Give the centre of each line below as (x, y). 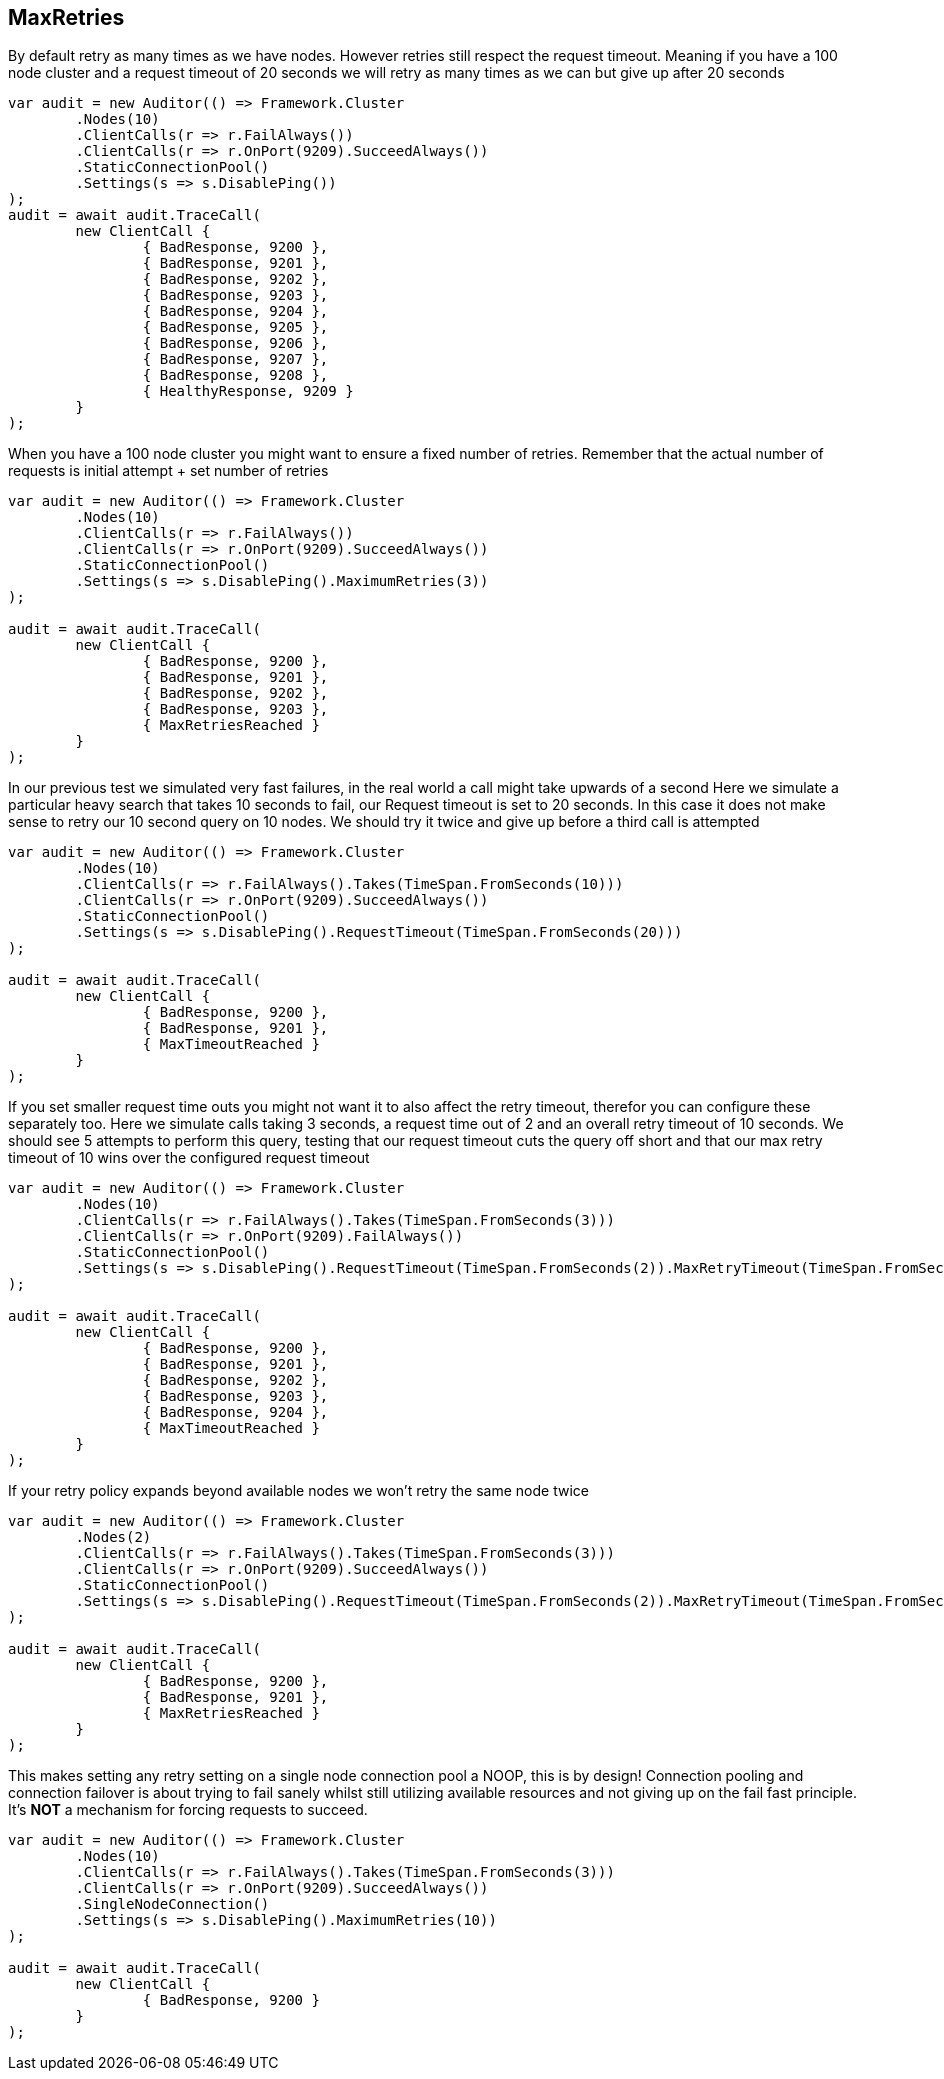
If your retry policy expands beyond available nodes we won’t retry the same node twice (298, 1491)
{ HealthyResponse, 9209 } (248, 391)
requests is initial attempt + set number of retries (168, 471)
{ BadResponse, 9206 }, (235, 343)
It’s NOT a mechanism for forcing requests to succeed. (188, 1810)
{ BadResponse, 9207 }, (235, 359)
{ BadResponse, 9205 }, (235, 327)
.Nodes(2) (113, 1537)
